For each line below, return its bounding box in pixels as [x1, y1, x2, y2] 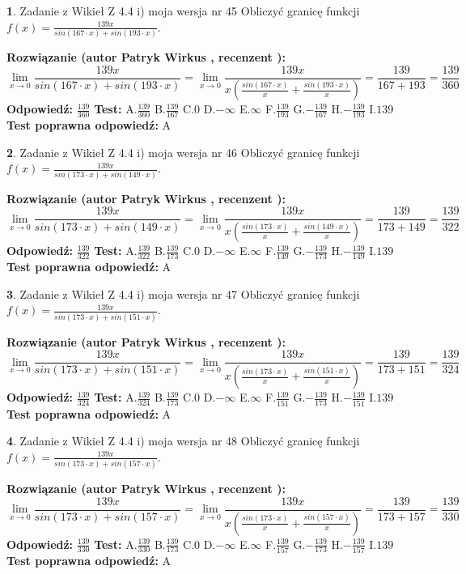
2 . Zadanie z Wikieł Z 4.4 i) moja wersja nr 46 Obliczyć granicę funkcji [6, 143, 360, 160]
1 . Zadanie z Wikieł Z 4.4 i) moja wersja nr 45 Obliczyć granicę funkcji [6, 2, 360, 19]
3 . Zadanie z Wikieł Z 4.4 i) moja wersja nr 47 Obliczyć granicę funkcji [6, 285, 360, 302]
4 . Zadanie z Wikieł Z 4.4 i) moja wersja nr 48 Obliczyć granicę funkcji [6, 432, 360, 449]
